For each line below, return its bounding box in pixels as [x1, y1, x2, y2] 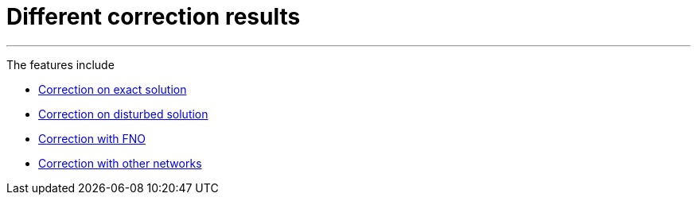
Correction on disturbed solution [38, 106, 208, 121]
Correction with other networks [38, 156, 202, 170]
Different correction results [6, 3, 301, 30]
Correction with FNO [38, 131, 146, 145]
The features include [6, 57, 115, 72]
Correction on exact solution [38, 82, 187, 96]
